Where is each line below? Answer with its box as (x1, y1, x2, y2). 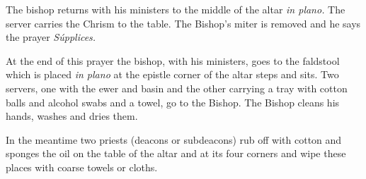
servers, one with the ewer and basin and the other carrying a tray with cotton (6, 80, 348, 95)
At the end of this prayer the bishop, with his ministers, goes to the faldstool (6, 53, 340, 68)
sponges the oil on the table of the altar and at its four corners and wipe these (6, 146, 346, 161)
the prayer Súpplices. (6, 30, 96, 44)
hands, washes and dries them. (6, 109, 138, 123)
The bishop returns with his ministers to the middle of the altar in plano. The (6, 2, 345, 16)
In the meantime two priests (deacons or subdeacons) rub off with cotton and (6, 132, 342, 147)
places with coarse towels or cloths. (6, 159, 158, 174)
